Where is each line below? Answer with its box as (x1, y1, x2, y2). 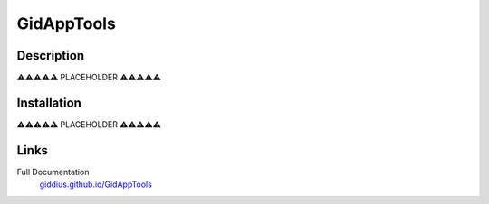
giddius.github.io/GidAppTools (39, 179, 153, 190)
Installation (16, 95, 81, 110)
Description (16, 48, 85, 63)
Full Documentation (16, 166, 90, 177)
